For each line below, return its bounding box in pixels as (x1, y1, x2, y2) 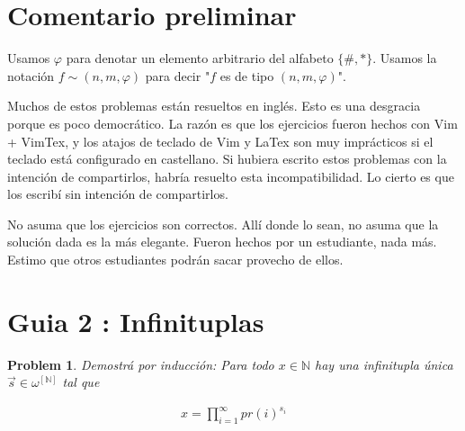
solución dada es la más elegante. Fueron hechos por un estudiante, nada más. (7, 232, 437, 251)
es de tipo (219, 66, 274, 85)
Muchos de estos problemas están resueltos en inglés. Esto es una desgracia (7, 96, 421, 115)
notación (7, 66, 55, 85)
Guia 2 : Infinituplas (7, 302, 264, 339)
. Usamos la (372, 49, 437, 67)
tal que (62, 373, 100, 391)
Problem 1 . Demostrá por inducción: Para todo (7, 355, 274, 373)
